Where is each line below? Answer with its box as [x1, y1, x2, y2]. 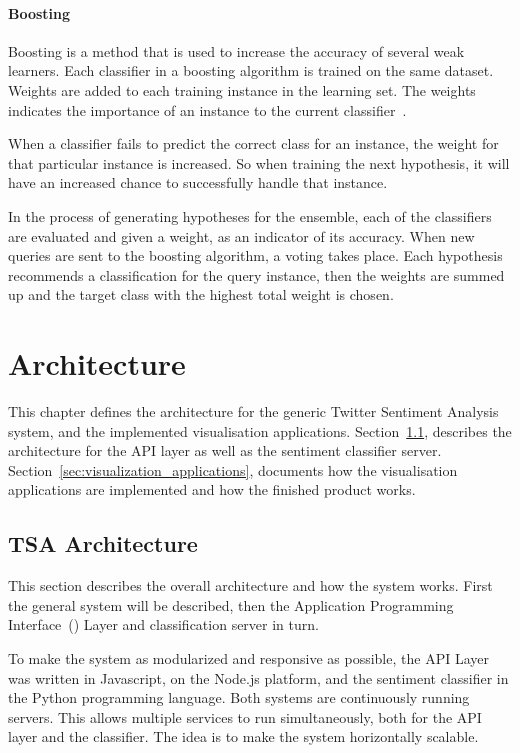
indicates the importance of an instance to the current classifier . [8, 99, 407, 120]
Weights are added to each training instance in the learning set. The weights [8, 79, 476, 100]
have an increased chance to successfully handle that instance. [8, 172, 388, 193]
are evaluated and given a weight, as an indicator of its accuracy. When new [8, 225, 475, 246]
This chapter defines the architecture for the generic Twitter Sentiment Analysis [8, 401, 499, 422]
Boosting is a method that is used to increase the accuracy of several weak [8, 40, 465, 61]
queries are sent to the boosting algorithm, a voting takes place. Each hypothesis [8, 245, 503, 266]
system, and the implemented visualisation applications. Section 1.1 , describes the [8, 420, 512, 441]
